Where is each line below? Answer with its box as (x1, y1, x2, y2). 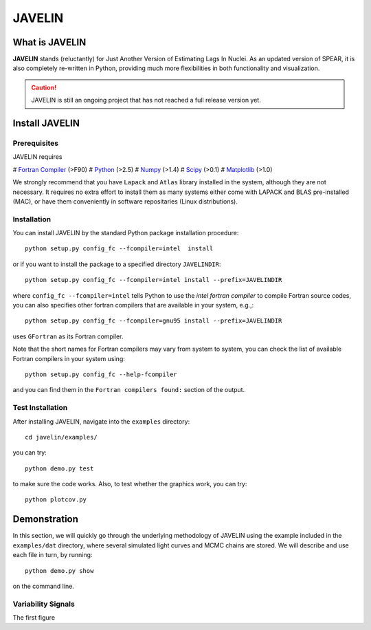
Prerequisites (12, 138, 58, 148)
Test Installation (12, 403, 68, 413)
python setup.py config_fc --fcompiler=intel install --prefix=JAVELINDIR (25, 276, 282, 284)
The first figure (12, 613, 55, 622)
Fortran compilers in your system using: (12, 354, 125, 362)
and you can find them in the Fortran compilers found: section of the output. (12, 386, 245, 394)
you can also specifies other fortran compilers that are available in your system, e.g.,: (12, 301, 254, 309)
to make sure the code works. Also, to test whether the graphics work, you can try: (12, 480, 247, 488)
